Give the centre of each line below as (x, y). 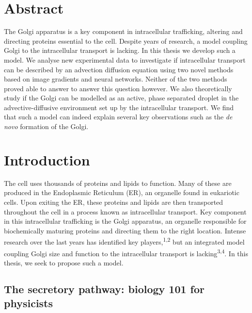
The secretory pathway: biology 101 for (104, 288)
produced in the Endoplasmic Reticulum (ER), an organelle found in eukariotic (122, 192)
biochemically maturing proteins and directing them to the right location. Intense (125, 230)
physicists (29, 303)
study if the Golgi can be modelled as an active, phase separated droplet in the (121, 98)
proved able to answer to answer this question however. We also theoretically (118, 88)
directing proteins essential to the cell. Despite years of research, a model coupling (126, 41)
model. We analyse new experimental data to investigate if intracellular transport (125, 59)
